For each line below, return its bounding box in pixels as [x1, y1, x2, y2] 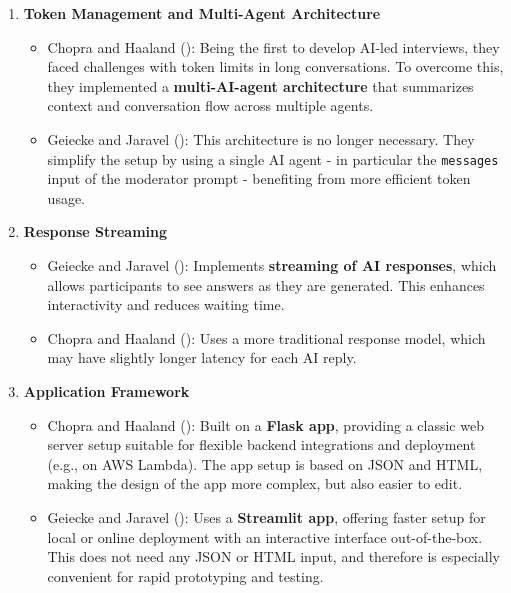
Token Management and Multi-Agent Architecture [23, 3, 381, 23]
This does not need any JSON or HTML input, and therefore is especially [47, 546, 500, 567]
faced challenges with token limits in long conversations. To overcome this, [47, 56, 504, 77]
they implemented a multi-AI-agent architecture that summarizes [47, 75, 474, 96]
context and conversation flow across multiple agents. [47, 95, 374, 116]
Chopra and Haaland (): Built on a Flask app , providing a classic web [47, 414, 484, 435]
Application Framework [23, 380, 190, 401]
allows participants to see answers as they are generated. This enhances [47, 274, 485, 295]
